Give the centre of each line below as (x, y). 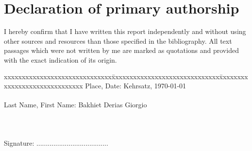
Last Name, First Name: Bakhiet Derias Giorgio (76, 105)
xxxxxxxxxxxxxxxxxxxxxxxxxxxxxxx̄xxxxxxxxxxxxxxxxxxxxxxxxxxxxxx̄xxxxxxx (126, 76)
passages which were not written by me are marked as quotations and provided (121, 50)
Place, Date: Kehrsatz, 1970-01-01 (136, 86)
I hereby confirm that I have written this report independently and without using (125, 31)
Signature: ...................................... (56, 143)
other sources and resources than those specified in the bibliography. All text (118, 41)
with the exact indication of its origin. (60, 59)
